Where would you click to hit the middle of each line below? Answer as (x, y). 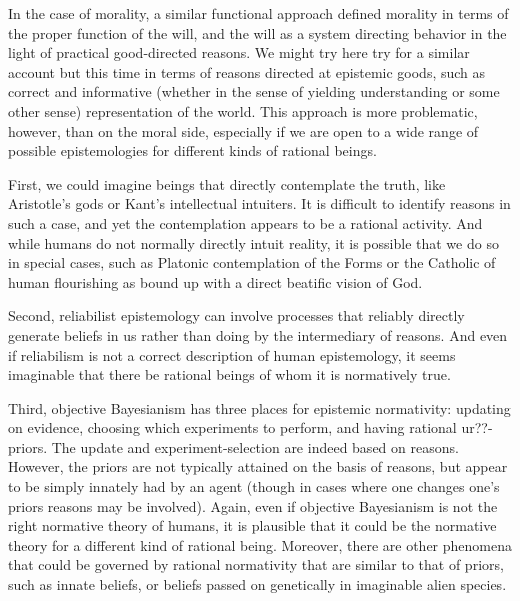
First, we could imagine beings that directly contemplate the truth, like (227, 183)
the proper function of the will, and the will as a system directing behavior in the (257, 32)
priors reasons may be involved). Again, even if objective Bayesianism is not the (253, 505)
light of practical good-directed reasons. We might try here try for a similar (239, 52)
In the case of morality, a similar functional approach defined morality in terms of (258, 13)
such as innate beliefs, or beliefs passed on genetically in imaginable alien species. (257, 584)
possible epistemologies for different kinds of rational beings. (192, 150)
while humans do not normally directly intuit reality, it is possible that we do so (253, 242)
